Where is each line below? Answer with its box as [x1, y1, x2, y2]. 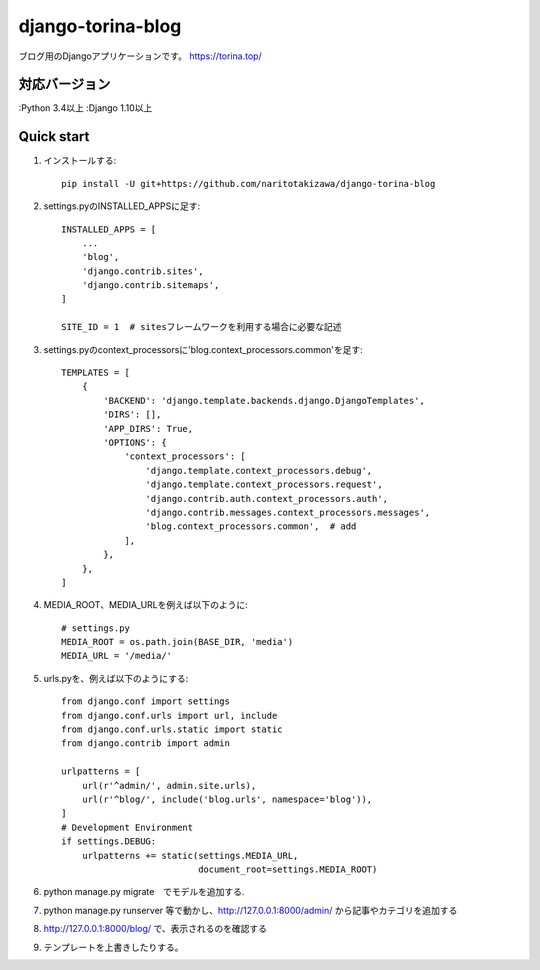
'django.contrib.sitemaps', [81, 280, 220, 291]
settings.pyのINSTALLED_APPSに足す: [43, 200, 201, 212]
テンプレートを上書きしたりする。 [43, 941, 184, 953]
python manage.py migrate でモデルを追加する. [43, 886, 245, 898]
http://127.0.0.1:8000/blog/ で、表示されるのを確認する [43, 923, 267, 935]
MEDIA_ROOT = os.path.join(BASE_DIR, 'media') [61, 636, 294, 648]
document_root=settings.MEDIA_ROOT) [198, 863, 378, 875]
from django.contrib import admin [61, 738, 230, 749]
